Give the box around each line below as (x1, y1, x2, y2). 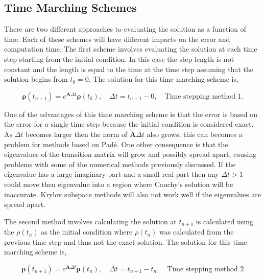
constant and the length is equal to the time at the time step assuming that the (4, 63, 254, 74)
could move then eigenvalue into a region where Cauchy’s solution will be (4, 178, 233, 189)
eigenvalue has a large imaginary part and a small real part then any (4, 169, 219, 179)
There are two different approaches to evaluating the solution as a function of (4, 24, 247, 34)
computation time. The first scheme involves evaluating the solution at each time (4, 43, 257, 54)
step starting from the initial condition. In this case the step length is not (4, 53, 234, 64)
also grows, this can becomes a (147, 128, 243, 139)
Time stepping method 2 (167, 265, 244, 273)
